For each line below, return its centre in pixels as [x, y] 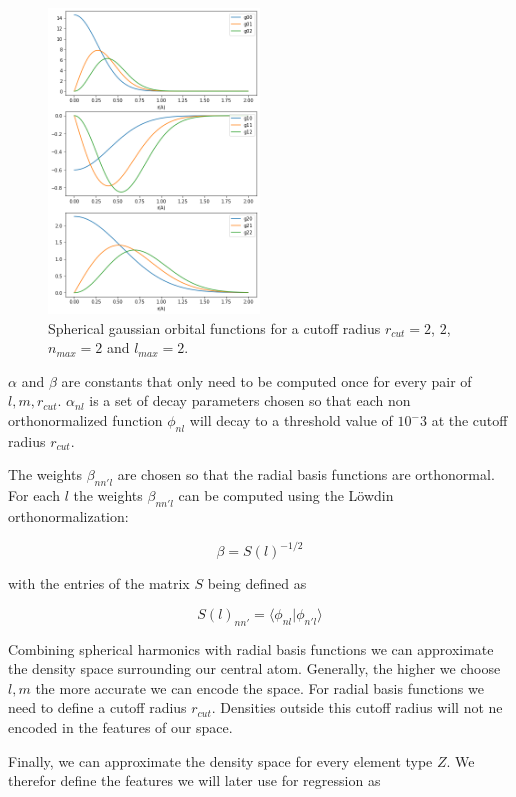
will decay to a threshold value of [291, 420]
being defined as [257, 583]
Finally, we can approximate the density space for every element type [220, 760]
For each [34, 495]
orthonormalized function [85, 420]
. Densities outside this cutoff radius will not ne [357, 707]
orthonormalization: [68, 516]
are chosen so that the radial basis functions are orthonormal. [306, 474]
